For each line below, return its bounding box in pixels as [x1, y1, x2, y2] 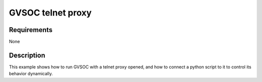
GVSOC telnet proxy [9, 7, 92, 18]
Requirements [9, 26, 53, 34]
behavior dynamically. [9, 71, 53, 77]
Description [9, 51, 46, 59]
